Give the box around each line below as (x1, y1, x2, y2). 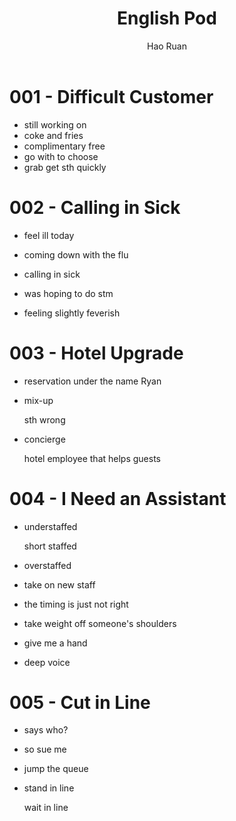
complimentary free (23, 140, 106, 152)
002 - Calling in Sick (9, 196, 181, 219)
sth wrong (23, 413, 66, 426)
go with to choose (23, 150, 99, 162)
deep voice (23, 656, 71, 668)
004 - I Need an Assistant (9, 487, 227, 510)
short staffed (23, 540, 77, 552)
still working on (23, 118, 87, 131)
